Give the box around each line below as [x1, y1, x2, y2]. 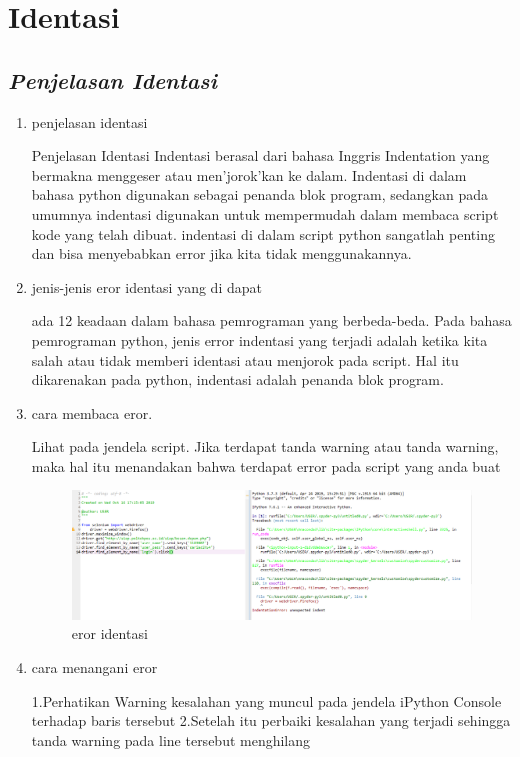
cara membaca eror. [31, 402, 153, 423]
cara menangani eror [31, 657, 158, 678]
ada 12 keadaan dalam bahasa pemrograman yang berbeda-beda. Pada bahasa [31, 310, 512, 331]
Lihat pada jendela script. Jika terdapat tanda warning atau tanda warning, [31, 436, 499, 457]
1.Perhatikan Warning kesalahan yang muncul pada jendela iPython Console [31, 690, 502, 711]
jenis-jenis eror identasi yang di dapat [31, 276, 262, 297]
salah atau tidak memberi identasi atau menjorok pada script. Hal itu [31, 349, 459, 370]
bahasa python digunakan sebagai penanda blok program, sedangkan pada [31, 184, 488, 205]
